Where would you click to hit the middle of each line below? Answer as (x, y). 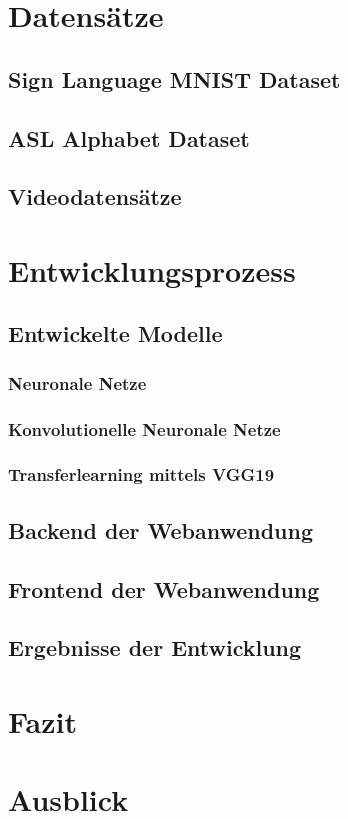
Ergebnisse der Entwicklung (155, 647)
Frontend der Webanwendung (164, 588)
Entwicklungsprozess (152, 269)
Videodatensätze (95, 196)
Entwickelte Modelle (115, 333)
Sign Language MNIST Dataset (174, 78)
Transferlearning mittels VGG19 (141, 474)
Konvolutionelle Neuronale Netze (144, 428)
